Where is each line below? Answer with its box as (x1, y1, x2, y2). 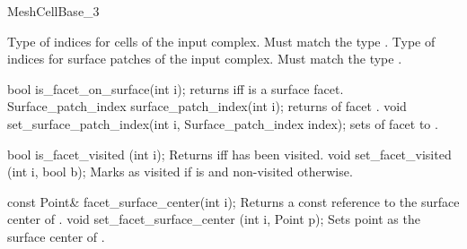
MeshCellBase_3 (7, 2, 100, 20)
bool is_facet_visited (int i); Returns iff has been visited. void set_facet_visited (7, 144, 452, 163)
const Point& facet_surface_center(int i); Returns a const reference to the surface (7, 192, 460, 210)
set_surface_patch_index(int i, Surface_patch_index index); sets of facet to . (7, 114, 438, 133)
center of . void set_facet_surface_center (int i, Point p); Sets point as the (7, 210, 420, 228)
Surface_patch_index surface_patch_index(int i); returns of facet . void (7, 97, 407, 116)
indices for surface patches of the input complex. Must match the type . (7, 49, 402, 68)
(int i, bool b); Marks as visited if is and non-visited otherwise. (7, 162, 353, 181)
